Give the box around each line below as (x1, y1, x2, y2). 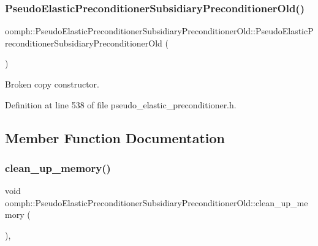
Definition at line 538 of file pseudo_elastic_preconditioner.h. (5, 98, 237, 111)
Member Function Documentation (5, 128, 225, 147)
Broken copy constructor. (5, 78, 99, 90)
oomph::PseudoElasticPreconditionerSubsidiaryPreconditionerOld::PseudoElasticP (5, 24, 314, 37)
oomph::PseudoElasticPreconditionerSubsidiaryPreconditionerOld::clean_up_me (5, 196, 308, 209)
